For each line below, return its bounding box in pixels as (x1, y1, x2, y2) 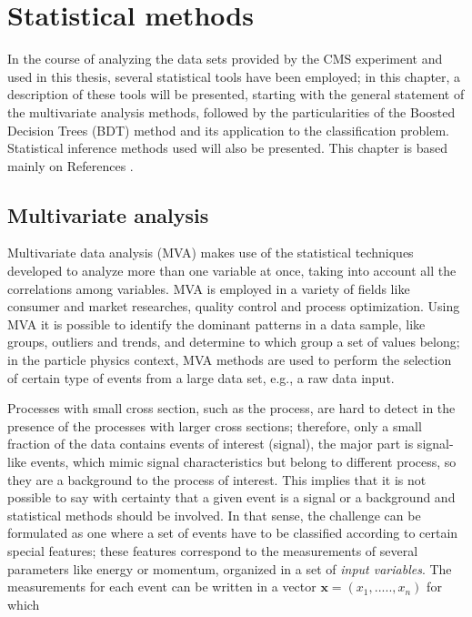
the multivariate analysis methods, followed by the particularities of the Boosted (7, 102, 456, 121)
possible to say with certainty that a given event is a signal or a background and (7, 488, 456, 507)
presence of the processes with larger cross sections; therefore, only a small (7, 416, 422, 435)
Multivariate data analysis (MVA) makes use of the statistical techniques (7, 243, 414, 262)
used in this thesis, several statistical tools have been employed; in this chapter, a (7, 66, 461, 86)
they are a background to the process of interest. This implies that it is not (7, 470, 427, 489)
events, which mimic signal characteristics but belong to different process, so (30, 452, 457, 471)
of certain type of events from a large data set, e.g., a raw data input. (7, 368, 395, 387)
